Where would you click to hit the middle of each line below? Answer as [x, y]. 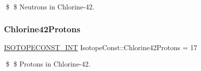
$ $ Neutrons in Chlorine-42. [50, 6]
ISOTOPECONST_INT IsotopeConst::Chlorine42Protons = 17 [101, 47]
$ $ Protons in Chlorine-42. [48, 64]
